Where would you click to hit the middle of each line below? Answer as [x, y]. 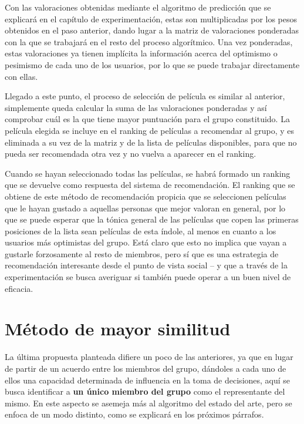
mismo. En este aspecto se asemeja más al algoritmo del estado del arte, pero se [148, 403]
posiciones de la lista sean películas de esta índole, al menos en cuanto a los [141, 230]
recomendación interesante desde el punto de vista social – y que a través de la [146, 265]
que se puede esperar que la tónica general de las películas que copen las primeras [152, 219]
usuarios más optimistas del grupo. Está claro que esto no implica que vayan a [146, 242]
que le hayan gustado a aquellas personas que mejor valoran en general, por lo [145, 208]
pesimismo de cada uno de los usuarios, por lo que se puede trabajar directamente [152, 64]
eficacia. [19, 288]
